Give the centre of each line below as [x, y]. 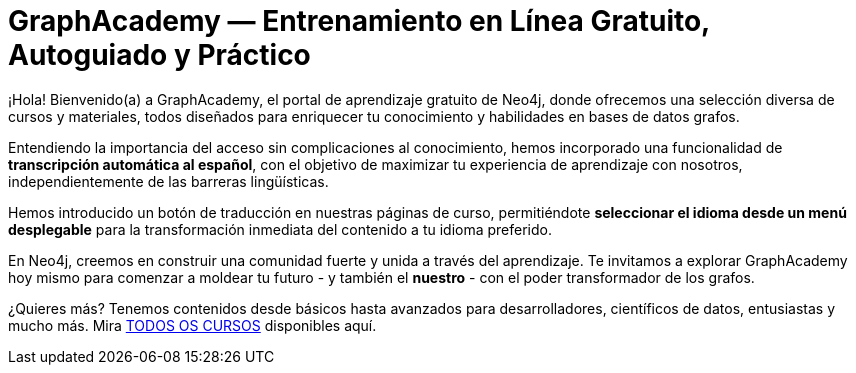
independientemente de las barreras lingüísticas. [168, 181]
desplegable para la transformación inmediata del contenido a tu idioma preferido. [280, 229]
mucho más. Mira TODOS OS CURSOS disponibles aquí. [192, 325]
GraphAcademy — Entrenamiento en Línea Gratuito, [359, 21]
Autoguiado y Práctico [159, 55]
